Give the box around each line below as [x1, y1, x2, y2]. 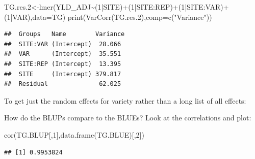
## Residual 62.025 [4, 80, 121, 88]
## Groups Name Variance [4, 30, 125, 38]
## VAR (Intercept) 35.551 [4, 50, 121, 58]
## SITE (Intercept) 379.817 [4, 70, 121, 78]
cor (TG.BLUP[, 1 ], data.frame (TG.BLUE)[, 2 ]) [4, 129, 144, 140]
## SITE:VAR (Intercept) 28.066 [4, 40, 121, 48]
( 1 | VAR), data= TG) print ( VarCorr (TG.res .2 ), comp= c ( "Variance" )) [4, 11, 212, 22]
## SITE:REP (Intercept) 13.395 [4, 60, 121, 68]
